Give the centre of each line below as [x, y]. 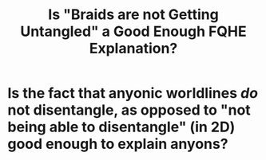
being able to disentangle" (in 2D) [121, 127]
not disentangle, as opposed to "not [129, 110]
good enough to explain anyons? [118, 144]
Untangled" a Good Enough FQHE [133, 31]
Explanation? [133, 49]
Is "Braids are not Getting [133, 15]
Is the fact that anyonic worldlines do [133, 94]
